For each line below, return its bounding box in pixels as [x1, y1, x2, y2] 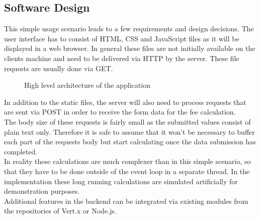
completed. [4, 146, 38, 156]
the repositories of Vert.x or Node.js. [4, 205, 117, 216]
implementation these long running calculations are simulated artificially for [4, 176, 238, 186]
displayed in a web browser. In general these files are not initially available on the [4, 43, 255, 53]
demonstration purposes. [4, 186, 80, 196]
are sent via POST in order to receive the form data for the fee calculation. [4, 106, 236, 117]
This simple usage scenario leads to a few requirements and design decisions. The [4, 23, 254, 34]
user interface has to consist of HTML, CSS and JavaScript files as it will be [4, 33, 239, 43]
